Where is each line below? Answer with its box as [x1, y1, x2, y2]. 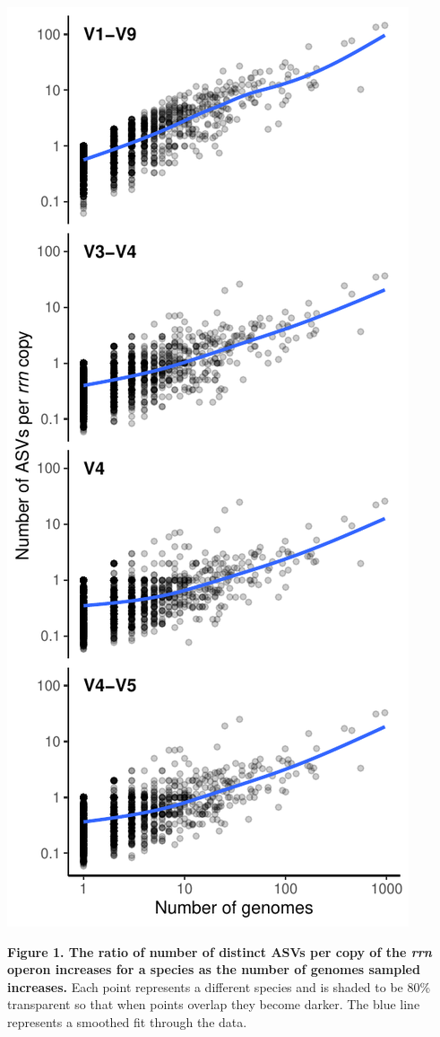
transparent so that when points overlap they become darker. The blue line [7, 995, 420, 1014]
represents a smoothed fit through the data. [7, 1012, 247, 1031]
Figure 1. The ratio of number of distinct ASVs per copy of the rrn [7, 942, 432, 961]
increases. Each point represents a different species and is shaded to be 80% [7, 977, 431, 996]
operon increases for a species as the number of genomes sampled [7, 960, 420, 979]
